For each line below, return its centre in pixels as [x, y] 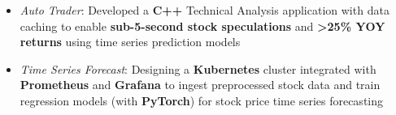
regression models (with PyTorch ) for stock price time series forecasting [202, 100]
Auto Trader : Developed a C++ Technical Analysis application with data [205, 10]
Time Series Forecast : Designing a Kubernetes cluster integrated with [198, 68]
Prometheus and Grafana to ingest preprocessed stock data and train [200, 85]
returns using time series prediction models [130, 42]
